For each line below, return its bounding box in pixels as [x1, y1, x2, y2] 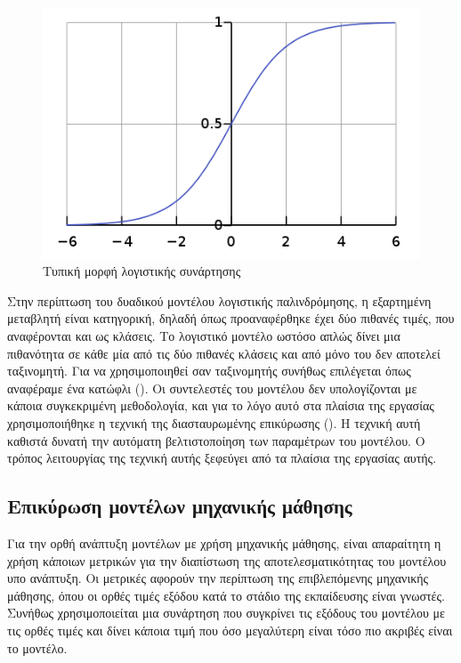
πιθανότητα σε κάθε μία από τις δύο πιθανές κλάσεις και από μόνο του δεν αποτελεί [7, 344, 441, 362]
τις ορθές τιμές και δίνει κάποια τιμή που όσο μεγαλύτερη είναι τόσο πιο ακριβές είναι [7, 620, 453, 639]
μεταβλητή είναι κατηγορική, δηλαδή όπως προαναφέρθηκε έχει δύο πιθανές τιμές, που [7, 309, 455, 327]
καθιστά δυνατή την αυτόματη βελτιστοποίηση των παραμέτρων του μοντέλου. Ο [7, 431, 425, 449]
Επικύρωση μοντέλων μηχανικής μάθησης [7, 492, 352, 520]
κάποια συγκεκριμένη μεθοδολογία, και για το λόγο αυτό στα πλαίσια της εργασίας [7, 396, 434, 415]
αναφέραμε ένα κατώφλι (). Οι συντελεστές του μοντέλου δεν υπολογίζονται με [7, 378, 417, 397]
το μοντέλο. [7, 638, 68, 657]
